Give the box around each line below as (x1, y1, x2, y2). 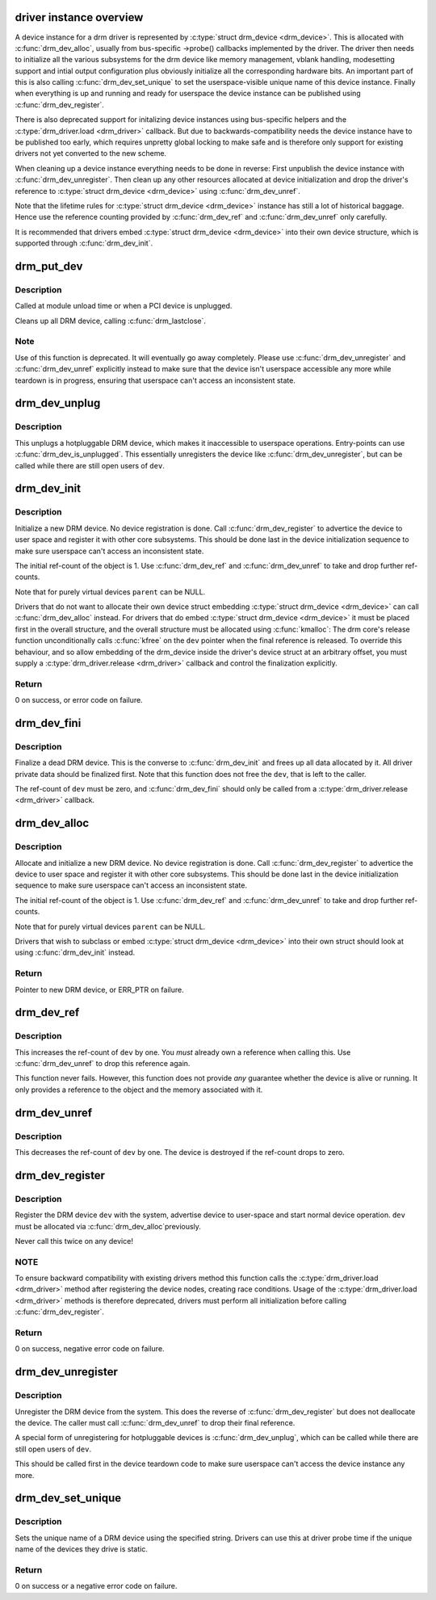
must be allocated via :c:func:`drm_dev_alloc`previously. (15, 1221, 202, 1231)
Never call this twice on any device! (15, 1236, 133, 1245)
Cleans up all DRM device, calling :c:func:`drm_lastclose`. (15, 316, 206, 325)
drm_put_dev (15, 259, 83, 273)
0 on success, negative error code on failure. (15, 1344, 165, 1354)
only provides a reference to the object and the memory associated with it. (15, 1085, 263, 1094)
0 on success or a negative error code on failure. (15, 1581, 178, 1591)
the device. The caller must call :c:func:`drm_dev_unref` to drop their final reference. (15, 1417, 296, 1427)
